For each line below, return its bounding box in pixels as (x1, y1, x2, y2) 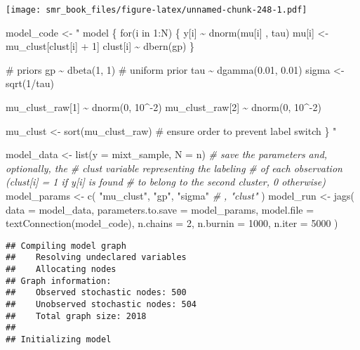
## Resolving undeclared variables (6, 252, 187, 263)
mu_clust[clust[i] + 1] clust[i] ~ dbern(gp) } (6, 39, 195, 53)
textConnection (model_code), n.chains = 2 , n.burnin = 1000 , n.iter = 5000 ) (6, 216, 338, 231)
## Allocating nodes (6, 264, 116, 275)
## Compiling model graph (6, 240, 126, 251)
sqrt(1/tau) (6, 76, 54, 91)
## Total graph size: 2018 (6, 311, 147, 321)
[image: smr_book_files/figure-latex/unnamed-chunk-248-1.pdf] (6, 5, 307, 15)
